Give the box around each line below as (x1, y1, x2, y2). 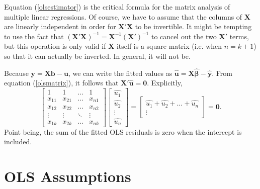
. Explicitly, (147, 77, 183, 88)
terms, (229, 31, 249, 41)
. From (212, 67, 232, 78)
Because (4, 67, 29, 78)
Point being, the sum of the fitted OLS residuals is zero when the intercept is (4, 126, 242, 137)
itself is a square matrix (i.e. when (116, 41, 222, 51)
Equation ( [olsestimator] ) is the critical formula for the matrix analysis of (4, 2, 230, 12)
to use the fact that (4, 31, 64, 41)
